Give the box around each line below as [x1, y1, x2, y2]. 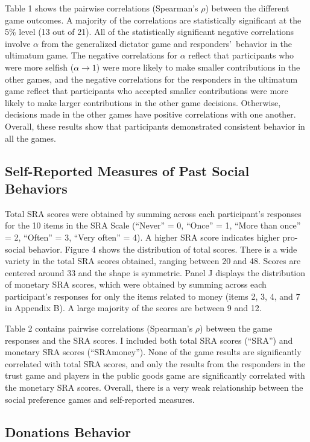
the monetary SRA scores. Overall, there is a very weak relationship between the [5, 381, 303, 394]
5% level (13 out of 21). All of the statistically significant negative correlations [5, 25, 294, 38]
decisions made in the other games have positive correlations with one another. [5, 108, 296, 121]
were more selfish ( [5, 60, 74, 73]
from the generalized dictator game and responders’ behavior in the [41, 37, 293, 49]
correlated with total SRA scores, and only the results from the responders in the [5, 357, 305, 370]
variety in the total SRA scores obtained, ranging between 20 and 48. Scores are [5, 254, 301, 267]
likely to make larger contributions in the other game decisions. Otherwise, [5, 96, 281, 109]
